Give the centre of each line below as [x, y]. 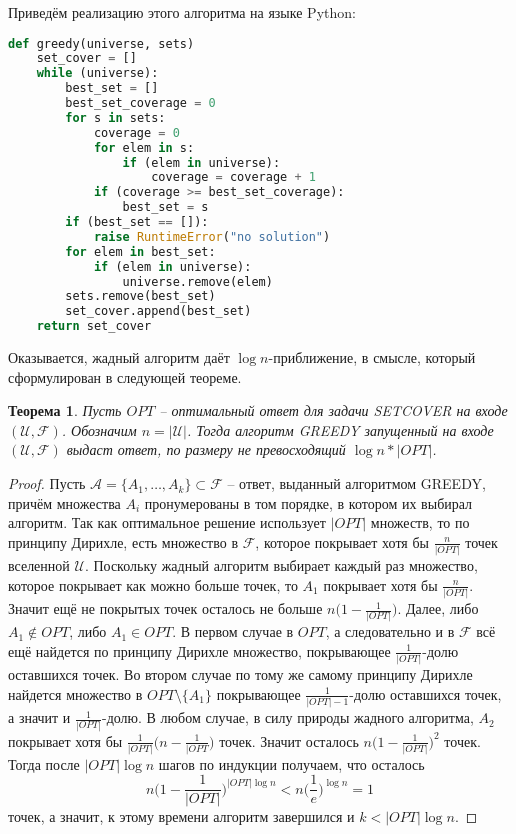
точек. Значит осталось [289, 740]
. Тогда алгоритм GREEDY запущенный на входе [340, 429]
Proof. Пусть [47, 483]
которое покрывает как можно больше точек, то [153, 584]
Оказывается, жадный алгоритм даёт [119, 357]
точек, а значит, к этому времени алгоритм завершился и [181, 816]
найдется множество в [75, 693]
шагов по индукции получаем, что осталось [291, 763]
